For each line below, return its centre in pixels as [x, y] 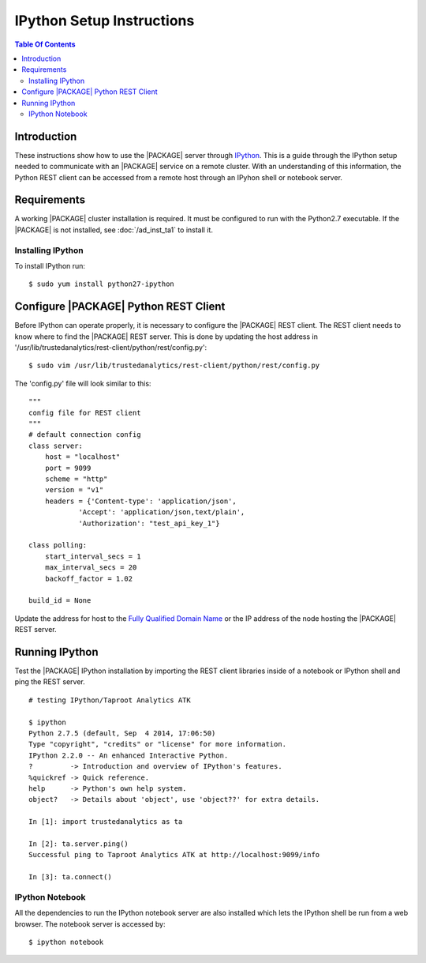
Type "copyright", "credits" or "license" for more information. [158, 744]
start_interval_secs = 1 [93, 556]
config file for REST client [85, 412]
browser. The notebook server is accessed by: [90, 924]
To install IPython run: [50, 266]
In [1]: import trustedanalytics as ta [106, 822]
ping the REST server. [50, 682]
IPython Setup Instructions [105, 21]
